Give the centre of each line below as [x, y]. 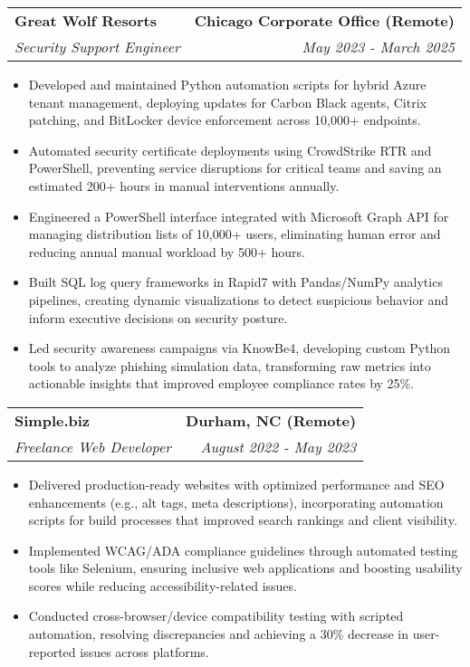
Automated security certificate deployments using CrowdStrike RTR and [230, 150]
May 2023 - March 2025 [378, 47]
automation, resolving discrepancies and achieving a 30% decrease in [219, 634]
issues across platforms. [144, 651]
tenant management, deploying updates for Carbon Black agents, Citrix [227, 102]
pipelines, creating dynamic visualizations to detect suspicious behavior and [239, 299]
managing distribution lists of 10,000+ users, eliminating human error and [235, 234]
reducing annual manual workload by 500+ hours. [167, 251]
